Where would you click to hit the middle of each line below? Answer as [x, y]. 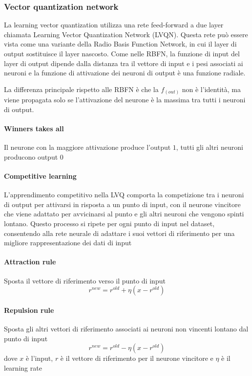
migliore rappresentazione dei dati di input [68, 243]
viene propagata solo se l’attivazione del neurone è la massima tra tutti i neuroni [125, 100]
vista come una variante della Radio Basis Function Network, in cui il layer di [120, 44]
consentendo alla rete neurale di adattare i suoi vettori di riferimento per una [119, 233]
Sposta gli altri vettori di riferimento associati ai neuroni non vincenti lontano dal [126, 329]
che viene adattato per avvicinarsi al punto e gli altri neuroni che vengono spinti [124, 214]
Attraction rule [30, 262]
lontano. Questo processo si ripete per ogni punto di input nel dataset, [109, 223]
